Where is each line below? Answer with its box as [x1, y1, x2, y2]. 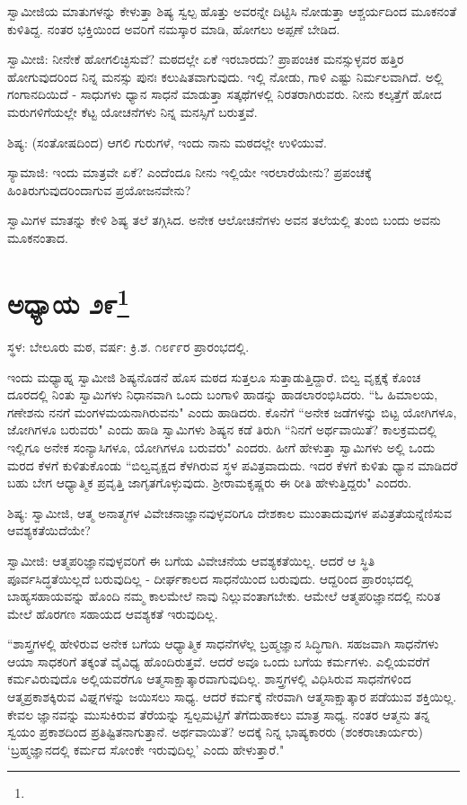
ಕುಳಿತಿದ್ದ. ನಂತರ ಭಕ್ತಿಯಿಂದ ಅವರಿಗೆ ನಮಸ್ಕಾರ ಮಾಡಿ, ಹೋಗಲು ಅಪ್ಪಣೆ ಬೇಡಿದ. [7, 19, 340, 38]
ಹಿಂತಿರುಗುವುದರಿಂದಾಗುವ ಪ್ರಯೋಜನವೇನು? [7, 180, 191, 199]
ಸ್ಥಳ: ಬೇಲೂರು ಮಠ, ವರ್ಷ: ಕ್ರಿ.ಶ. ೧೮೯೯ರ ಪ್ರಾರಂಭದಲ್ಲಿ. [7, 336, 250, 355]
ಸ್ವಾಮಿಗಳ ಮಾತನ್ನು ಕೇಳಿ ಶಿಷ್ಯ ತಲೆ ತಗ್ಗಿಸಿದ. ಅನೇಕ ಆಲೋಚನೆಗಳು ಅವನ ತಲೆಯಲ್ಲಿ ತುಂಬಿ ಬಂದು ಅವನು [7, 210, 441, 229]
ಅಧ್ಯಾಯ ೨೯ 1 [7, 281, 129, 322]
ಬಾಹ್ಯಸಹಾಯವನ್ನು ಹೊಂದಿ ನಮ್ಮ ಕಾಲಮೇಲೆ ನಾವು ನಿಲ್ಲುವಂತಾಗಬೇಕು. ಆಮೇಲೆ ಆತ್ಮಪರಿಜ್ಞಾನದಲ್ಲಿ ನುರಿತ [7, 586, 441, 605]
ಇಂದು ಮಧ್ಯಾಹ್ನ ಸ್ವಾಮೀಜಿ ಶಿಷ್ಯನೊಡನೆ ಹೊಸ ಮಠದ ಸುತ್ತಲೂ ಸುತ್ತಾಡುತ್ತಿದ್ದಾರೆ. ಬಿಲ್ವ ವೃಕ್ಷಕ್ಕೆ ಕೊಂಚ [7, 367, 421, 386]
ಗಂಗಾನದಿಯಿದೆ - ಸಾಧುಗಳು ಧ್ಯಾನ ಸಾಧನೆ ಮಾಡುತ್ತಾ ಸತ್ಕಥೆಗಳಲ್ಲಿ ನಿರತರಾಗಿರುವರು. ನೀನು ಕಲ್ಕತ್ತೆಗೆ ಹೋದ [7, 85, 442, 103]
